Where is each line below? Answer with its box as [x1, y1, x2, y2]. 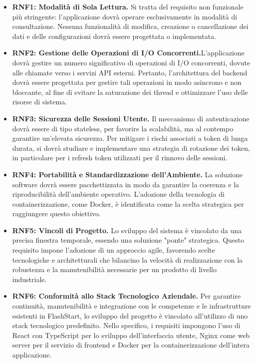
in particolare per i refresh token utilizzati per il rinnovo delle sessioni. [12, 152, 228, 163]
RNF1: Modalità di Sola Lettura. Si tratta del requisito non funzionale [12, 1, 244, 11]
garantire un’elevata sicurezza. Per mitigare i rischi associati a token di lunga [12, 133, 248, 143]
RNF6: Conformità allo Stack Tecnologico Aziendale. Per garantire [12, 291, 241, 301]
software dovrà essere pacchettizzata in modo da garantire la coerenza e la [12, 179, 240, 189]
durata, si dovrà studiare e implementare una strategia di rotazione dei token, [12, 142, 250, 153]
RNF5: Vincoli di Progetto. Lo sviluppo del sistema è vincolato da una [12, 225, 242, 235]
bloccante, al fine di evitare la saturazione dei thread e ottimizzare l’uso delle [12, 86, 248, 97]
